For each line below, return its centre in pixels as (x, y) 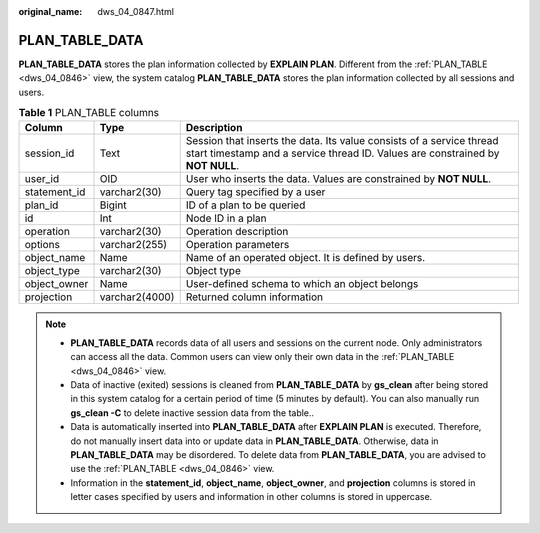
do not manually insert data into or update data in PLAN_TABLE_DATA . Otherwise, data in (254, 441)
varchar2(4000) (137, 297)
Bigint (113, 205)
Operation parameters (237, 245)
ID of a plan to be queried (245, 205)
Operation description (237, 232)
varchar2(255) (133, 245)
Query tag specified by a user (255, 192)
